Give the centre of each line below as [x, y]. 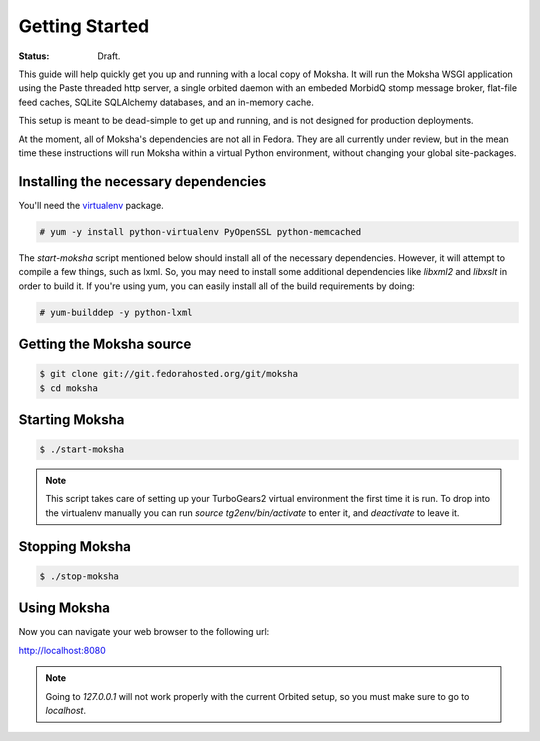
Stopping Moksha [75, 546]
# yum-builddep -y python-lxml [116, 312]
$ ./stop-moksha [79, 576]
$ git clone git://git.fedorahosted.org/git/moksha [169, 374]
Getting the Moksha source [105, 343]
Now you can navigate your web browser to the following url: [144, 632]
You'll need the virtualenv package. [91, 205]
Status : [34, 56]
